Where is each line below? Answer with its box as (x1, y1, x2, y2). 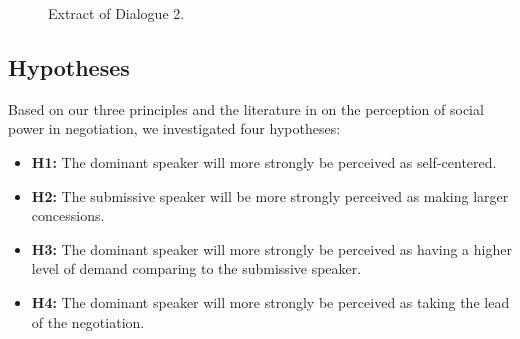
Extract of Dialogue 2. (48, 3, 185, 23)
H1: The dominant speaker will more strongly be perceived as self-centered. (31, 151, 497, 172)
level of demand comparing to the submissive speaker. (31, 258, 362, 279)
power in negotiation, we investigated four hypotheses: (8, 118, 341, 139)
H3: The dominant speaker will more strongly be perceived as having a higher (31, 238, 512, 259)
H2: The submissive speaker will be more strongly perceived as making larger (31, 185, 509, 206)
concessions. (31, 205, 105, 226)
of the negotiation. (31, 311, 145, 332)
